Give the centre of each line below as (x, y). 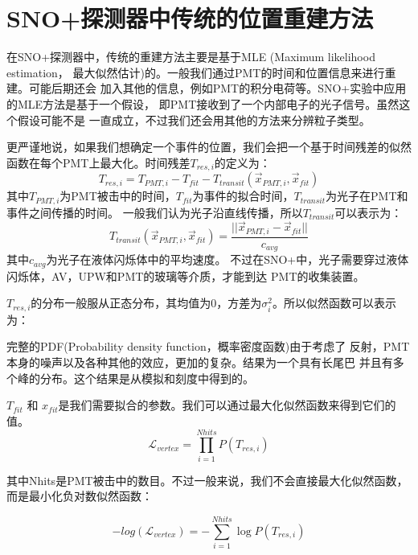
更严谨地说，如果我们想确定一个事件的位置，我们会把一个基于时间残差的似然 (209, 147)
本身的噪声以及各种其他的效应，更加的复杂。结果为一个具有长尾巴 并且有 (200, 362)
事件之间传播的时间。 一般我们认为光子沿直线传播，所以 (155, 212)
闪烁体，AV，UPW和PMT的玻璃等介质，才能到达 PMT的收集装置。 (186, 275)
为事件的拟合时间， (243, 196)
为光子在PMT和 (367, 196)
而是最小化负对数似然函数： (80, 496)
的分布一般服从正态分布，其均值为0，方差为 (146, 303)
